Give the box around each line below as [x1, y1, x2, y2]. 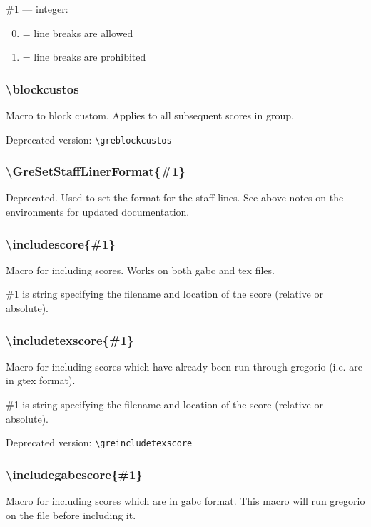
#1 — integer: [6, 1, 68, 16]
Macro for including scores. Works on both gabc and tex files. [6, 262, 275, 277]
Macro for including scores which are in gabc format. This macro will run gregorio [6, 493, 365, 508]
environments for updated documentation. [6, 204, 190, 219]
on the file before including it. [6, 507, 136, 522]
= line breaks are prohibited [22, 49, 146, 64]
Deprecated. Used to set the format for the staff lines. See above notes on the [6, 190, 344, 205]
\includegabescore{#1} [6, 465, 143, 483]
